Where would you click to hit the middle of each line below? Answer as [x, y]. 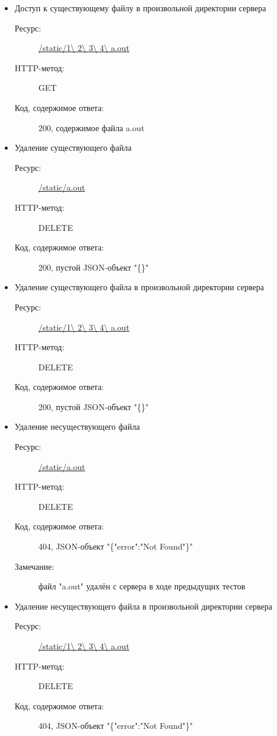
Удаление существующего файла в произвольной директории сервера [139, 287]
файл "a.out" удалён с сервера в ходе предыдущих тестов [142, 586]
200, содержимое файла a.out [91, 127]
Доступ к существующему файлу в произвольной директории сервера [140, 8]
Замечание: [34, 566]
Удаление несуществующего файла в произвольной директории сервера [144, 606]
